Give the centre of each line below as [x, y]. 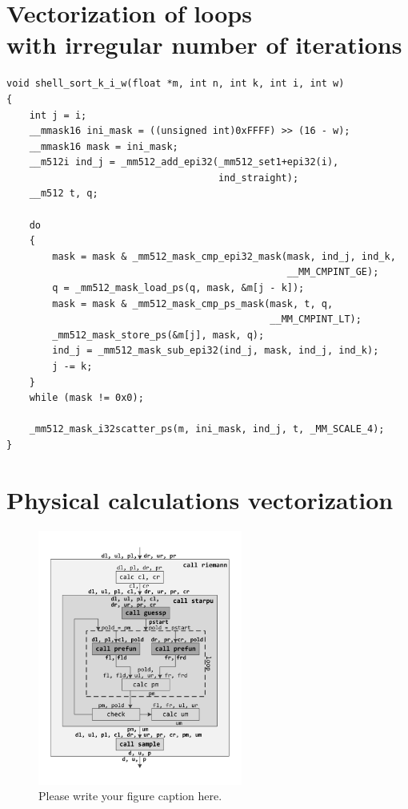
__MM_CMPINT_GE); [333, 272]
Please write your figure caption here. [130, 796]
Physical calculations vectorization [200, 499]
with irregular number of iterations [204, 44]
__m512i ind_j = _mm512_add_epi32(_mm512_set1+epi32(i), [184, 162]
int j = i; [58, 115]
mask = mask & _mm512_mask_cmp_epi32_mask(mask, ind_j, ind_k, [224, 256]
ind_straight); [258, 178]
